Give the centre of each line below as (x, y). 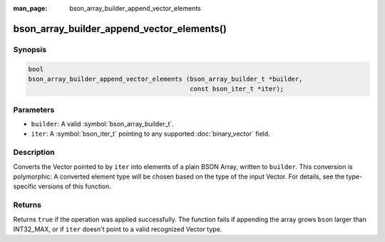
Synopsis (30, 49)
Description (34, 152)
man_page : (30, 8)
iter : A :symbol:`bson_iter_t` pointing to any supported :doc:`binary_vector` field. (150, 134)
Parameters (34, 109)
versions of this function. (75, 186)
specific (25, 186)
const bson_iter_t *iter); (237, 89)
